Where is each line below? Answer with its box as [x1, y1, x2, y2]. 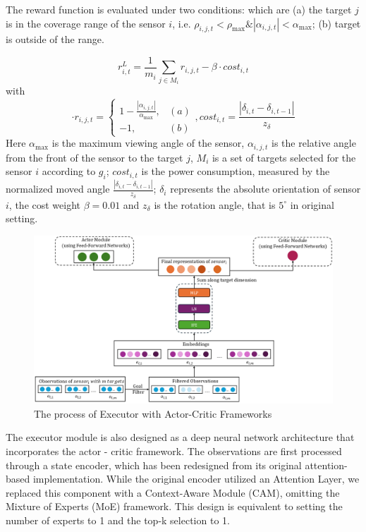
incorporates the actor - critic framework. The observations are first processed [6, 444, 342, 458]
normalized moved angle [6, 181, 110, 196]
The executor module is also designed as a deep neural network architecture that [6, 430, 355, 445]
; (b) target [312, 16, 361, 30]
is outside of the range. [6, 32, 104, 47]
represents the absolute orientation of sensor [170, 181, 361, 196]
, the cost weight [8, 197, 81, 212]
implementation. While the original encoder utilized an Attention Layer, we [32, 471, 360, 486]
